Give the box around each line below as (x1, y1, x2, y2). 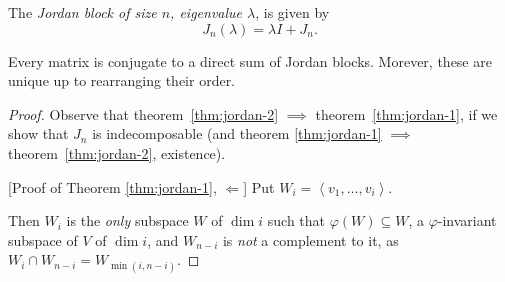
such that (267, 210, 326, 231)
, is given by (255, 2, 330, 22)
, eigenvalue (170, 2, 243, 22)
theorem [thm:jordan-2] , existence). (8, 142, 226, 163)
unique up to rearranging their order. (8, 70, 236, 91)
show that (8, 123, 69, 144)
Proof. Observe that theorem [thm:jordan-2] (8, 103, 279, 124)
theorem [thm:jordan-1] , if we (315, 103, 498, 124)
